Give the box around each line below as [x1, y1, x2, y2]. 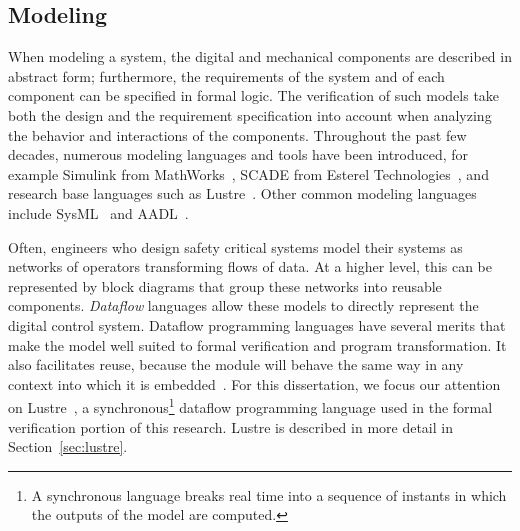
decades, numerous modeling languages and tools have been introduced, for [8, 144, 469, 165]
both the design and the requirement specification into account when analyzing [8, 104, 492, 125]
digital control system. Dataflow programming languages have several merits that [8, 314, 506, 335]
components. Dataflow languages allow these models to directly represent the [8, 295, 479, 316]
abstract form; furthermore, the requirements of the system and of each [8, 65, 445, 86]
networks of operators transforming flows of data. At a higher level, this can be [8, 256, 493, 277]
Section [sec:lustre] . [8, 436, 128, 457]
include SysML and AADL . [8, 202, 189, 223]
